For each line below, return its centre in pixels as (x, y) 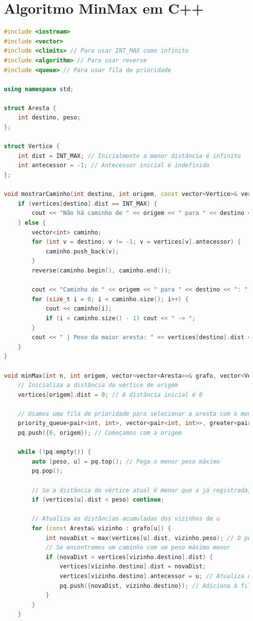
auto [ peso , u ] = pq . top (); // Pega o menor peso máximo (126, 461)
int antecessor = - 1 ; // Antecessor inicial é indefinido (114, 165)
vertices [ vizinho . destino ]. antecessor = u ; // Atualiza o (155, 576)
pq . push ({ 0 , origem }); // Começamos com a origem (100, 433)
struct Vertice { (32, 146)
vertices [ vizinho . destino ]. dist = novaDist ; (133, 567)
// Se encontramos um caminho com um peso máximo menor (138, 548)
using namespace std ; (39, 89)
